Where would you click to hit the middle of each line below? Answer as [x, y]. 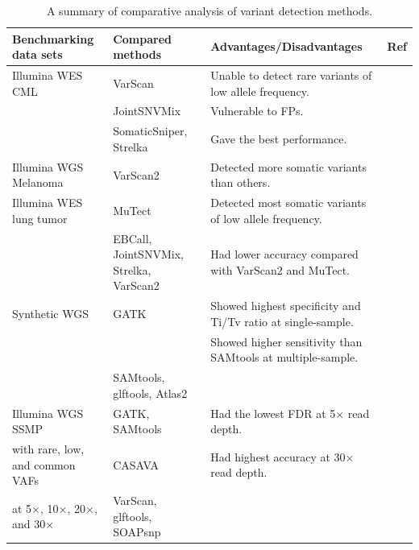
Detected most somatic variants [288, 203]
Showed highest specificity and [286, 306]
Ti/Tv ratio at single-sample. [282, 321]
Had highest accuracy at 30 [278, 456]
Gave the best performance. [279, 139]
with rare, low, [48, 449]
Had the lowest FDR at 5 [273, 413]
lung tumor [40, 218]
